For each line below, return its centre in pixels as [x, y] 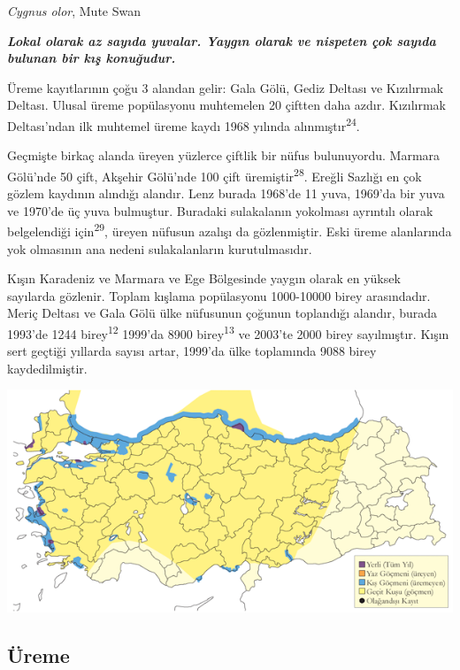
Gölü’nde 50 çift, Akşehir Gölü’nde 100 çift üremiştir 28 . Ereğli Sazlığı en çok [215, 174]
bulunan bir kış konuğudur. [92, 58]
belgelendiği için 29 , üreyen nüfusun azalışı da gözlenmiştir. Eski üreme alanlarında [230, 230]
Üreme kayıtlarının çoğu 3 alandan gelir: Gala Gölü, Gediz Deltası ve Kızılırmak [226, 87]
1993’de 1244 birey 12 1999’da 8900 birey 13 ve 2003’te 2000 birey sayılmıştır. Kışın [228, 332]
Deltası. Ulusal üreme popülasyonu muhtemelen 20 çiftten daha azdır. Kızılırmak [227, 105]
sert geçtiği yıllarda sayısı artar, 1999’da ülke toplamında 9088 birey [192, 351]
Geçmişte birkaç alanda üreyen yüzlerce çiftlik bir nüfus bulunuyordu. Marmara [224, 155]
